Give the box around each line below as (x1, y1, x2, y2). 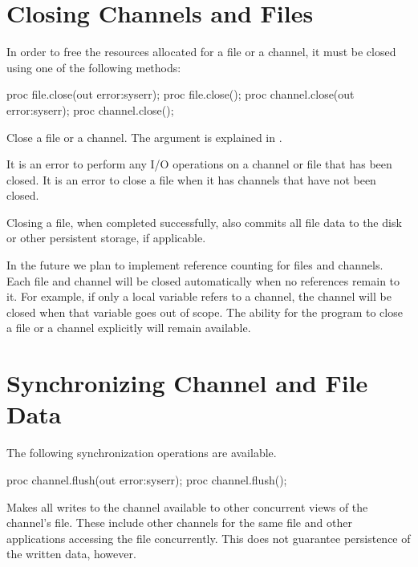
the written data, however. (6, 545, 136, 562)
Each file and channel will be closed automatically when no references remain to (6, 272, 400, 289)
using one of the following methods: (6, 59, 181, 75)
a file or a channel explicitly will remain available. (6, 319, 251, 336)
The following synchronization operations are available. (6, 444, 277, 461)
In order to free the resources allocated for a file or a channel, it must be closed (6, 43, 396, 60)
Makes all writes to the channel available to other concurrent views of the (6, 498, 368, 515)
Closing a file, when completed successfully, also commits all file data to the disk (6, 213, 402, 230)
